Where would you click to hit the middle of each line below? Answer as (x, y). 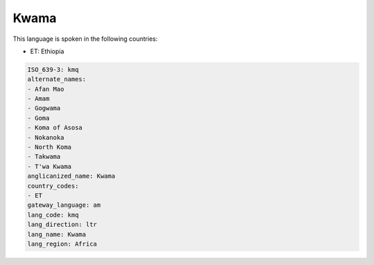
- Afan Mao (46, 89)
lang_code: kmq (53, 215)
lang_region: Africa (62, 244)
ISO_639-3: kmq (53, 70)
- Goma (38, 118)
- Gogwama (44, 108)
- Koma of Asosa (55, 128)
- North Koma (50, 147)
